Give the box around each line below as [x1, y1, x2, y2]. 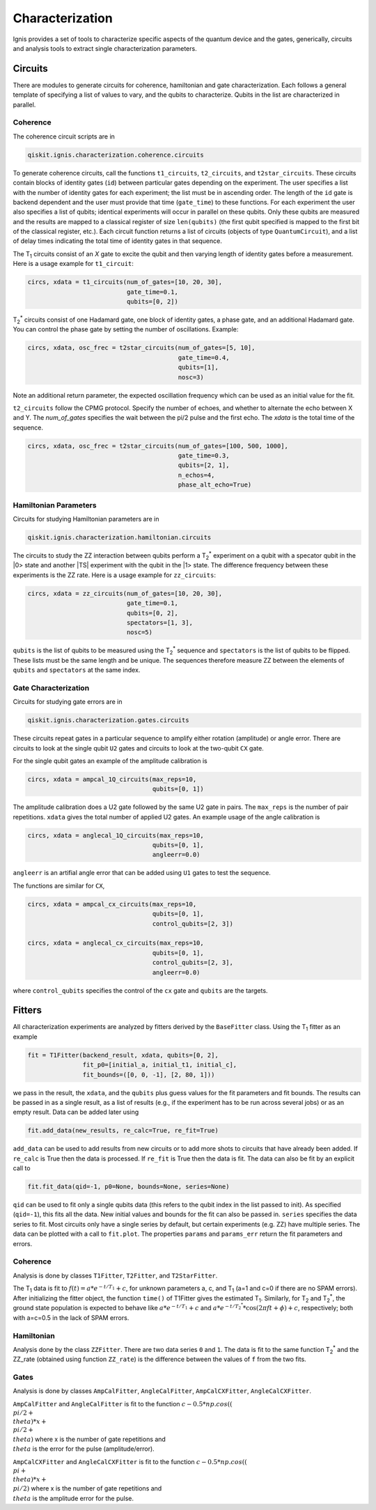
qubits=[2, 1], [178, 462, 230, 469]
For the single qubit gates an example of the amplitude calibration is [13, 756, 208, 765]
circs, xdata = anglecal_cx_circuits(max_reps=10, [27, 939, 205, 947]
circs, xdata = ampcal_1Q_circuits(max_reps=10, [27, 775, 197, 783]
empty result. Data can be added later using [13, 1108, 139, 1117]
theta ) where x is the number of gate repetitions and [13, 1435, 166, 1443]
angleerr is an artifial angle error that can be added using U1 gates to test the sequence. [13, 869, 271, 877]
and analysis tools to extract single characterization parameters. [13, 44, 198, 52]
